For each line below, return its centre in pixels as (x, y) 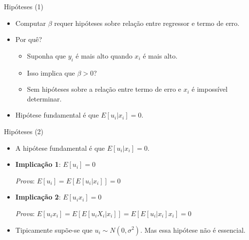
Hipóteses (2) (24, 131)
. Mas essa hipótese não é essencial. (193, 230)
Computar (31, 23)
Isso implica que (51, 72)
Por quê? (29, 39)
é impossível (210, 89)
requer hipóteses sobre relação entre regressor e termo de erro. (147, 23)
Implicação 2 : (38, 197)
